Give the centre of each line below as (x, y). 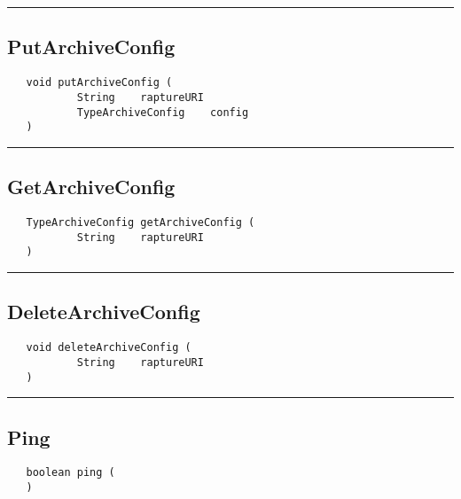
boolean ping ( (70, 473)
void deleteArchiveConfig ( (109, 348)
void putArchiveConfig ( (99, 83)
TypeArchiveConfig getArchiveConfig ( (141, 223)
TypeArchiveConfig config (163, 112)
